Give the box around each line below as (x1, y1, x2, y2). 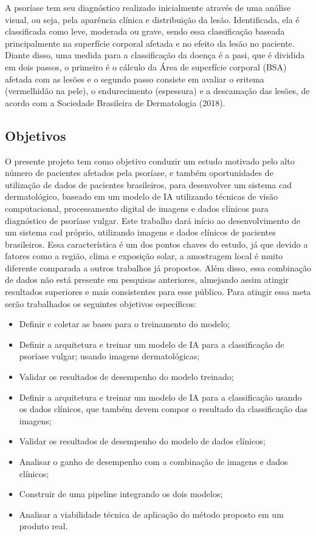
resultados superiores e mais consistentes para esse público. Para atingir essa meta (5, 285, 311, 298)
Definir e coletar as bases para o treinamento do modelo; (19, 317, 230, 330)
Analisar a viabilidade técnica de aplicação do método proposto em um (19, 507, 284, 520)
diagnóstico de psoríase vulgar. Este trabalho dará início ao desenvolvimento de (5, 214, 301, 226)
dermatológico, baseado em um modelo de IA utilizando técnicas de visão (5, 190, 278, 203)
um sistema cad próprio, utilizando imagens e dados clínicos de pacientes (5, 226, 276, 239)
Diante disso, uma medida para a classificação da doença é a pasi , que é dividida (5, 49, 305, 61)
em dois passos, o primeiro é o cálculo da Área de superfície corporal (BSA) (5, 60, 287, 73)
